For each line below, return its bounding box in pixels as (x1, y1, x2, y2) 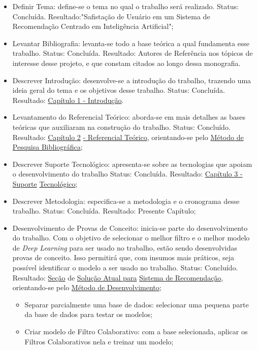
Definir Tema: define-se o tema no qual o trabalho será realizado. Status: (12, 1, 239, 11)
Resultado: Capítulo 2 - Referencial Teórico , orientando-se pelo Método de (12, 131, 244, 142)
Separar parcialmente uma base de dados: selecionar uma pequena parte (24, 299, 249, 309)
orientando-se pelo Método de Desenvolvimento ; (12, 282, 162, 293)
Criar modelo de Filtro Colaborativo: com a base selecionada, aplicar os (24, 326, 248, 337)
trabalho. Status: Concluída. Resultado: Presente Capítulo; (12, 205, 196, 216)
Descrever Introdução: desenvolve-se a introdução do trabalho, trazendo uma (12, 75, 251, 85)
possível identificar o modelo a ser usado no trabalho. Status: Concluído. (12, 262, 238, 273)
